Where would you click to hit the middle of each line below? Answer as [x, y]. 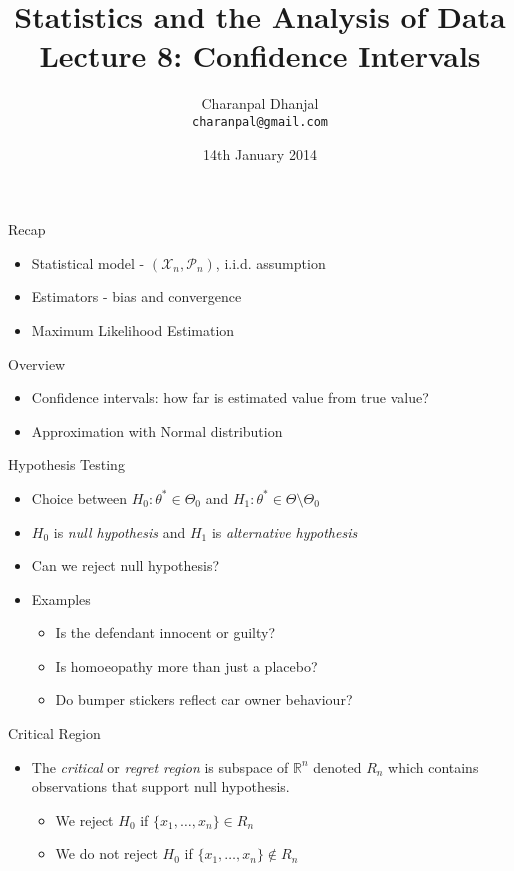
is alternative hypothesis [284, 531]
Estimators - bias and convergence [136, 296]
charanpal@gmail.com [260, 121]
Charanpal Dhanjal [260, 103]
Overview [37, 363]
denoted [337, 766]
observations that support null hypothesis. [160, 786]
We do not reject [106, 853]
